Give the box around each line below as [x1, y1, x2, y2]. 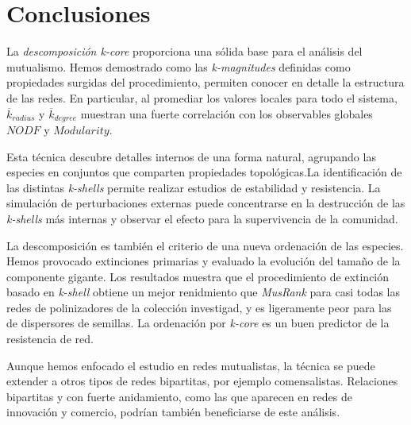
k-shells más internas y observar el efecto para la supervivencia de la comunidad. [6, 210, 398, 226]
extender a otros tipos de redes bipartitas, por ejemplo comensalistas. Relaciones [6, 373, 398, 389]
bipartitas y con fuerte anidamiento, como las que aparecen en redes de [6, 388, 352, 404]
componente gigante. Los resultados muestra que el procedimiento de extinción [6, 268, 390, 284]
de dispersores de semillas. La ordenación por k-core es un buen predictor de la [6, 315, 390, 331]
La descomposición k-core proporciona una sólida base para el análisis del [6, 43, 363, 60]
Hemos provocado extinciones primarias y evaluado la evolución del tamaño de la [6, 253, 401, 269]
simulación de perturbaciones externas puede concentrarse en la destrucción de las [6, 195, 405, 211]
